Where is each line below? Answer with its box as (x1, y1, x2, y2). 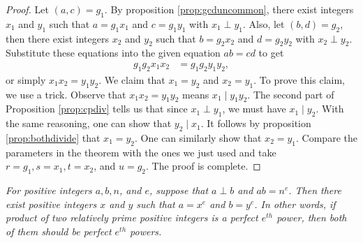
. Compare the (296, 131, 357, 145)
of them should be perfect (6, 223, 112, 238)
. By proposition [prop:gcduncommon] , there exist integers (104, 2, 354, 16)
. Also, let (242, 16, 285, 31)
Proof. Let (6, 2, 49, 16)
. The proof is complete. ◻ (146, 159, 261, 173)
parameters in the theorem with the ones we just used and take (6, 145, 276, 159)
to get (258, 45, 284, 60)
